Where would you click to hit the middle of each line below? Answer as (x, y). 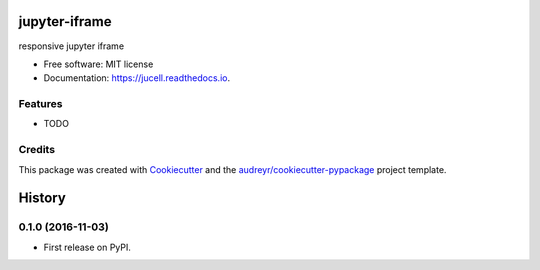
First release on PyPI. (87, 247)
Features (40, 104)
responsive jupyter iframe (71, 46)
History (42, 198)
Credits (36, 150)
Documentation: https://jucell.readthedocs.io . (136, 78)
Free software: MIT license (98, 64)
